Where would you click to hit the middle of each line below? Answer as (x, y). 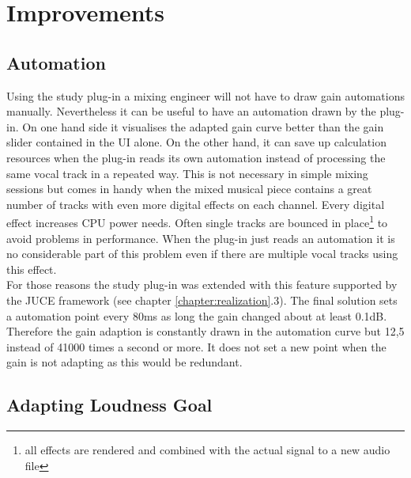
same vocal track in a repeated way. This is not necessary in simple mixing (187, 173)
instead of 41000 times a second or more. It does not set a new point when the (196, 346)
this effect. (32, 269)
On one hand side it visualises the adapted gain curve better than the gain (203, 126)
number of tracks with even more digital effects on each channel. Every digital (196, 204)
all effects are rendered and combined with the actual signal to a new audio (207, 450)
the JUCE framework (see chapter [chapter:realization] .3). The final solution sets (202, 300)
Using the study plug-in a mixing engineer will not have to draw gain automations (205, 95)
